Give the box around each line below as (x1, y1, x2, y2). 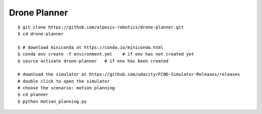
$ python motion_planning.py (17, 99, 87, 104)
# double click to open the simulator (17, 78, 110, 84)
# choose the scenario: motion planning (17, 85, 115, 91)
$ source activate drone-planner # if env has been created (17, 58, 169, 64)
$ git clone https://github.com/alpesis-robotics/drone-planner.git (17, 24, 184, 30)
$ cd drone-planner (17, 31, 64, 36)
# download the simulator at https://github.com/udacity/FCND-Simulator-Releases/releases (17, 71, 240, 77)
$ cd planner (17, 92, 49, 98)
